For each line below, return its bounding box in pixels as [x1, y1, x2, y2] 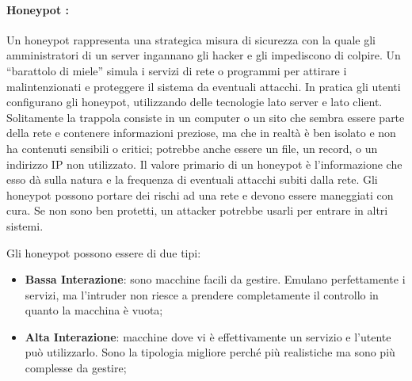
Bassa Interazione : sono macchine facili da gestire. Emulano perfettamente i [25, 271, 406, 288]
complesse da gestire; [25, 360, 127, 376]
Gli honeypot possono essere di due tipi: [6, 244, 201, 261]
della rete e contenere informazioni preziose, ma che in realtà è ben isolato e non [6, 124, 396, 141]
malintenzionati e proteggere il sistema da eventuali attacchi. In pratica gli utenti [6, 78, 401, 94]
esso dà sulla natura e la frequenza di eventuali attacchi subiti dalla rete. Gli [6, 171, 378, 188]
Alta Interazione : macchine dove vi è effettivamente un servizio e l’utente [25, 328, 391, 345]
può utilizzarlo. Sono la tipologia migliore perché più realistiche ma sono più [25, 344, 395, 360]
